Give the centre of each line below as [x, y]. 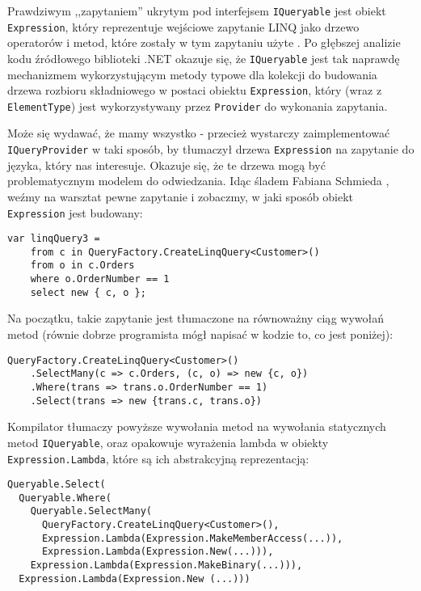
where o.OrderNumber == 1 [100, 279]
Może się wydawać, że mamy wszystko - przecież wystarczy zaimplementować [199, 133]
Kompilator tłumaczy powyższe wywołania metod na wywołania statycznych [197, 426]
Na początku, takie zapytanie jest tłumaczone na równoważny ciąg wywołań [196, 318]
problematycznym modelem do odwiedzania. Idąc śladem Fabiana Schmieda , [198, 181]
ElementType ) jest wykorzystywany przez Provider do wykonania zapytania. [198, 106]
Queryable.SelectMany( [91, 511]
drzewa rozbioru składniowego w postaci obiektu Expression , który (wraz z [195, 90]
